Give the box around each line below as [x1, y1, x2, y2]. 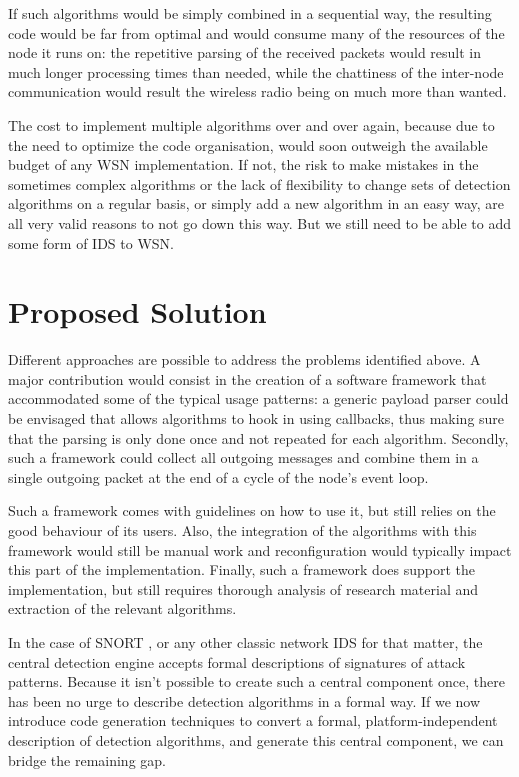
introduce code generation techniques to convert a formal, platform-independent [8, 710, 498, 731]
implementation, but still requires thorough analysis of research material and [8, 578, 479, 599]
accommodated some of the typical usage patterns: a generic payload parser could [8, 388, 509, 409]
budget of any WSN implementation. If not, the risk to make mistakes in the [8, 154, 479, 175]
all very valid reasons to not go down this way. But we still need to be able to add [8, 212, 511, 233]
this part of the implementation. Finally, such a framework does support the [8, 559, 475, 580]
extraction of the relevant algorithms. [8, 598, 237, 619]
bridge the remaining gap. [8, 749, 166, 770]
